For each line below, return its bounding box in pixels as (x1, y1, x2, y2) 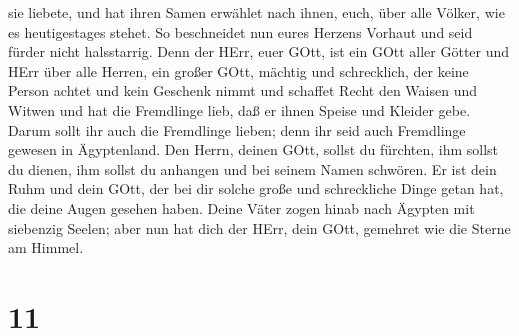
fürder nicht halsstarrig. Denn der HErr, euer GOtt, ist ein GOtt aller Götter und (8, 41, 510, 62)
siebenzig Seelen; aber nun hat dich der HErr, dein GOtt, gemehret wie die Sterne (8, 217, 511, 238)
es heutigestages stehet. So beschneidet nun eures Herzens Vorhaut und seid (8, 21, 473, 42)
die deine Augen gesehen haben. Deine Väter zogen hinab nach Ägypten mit (8, 197, 475, 218)
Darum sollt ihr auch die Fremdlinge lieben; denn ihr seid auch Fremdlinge (8, 119, 466, 140)
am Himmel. (8, 237, 84, 258)
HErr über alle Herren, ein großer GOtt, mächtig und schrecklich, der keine (8, 60, 469, 81)
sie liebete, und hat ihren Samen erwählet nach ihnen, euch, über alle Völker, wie (8, 2, 505, 22)
